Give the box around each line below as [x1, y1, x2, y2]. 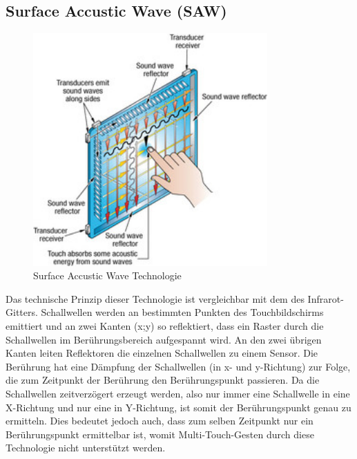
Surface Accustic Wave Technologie [33, 268, 182, 283]
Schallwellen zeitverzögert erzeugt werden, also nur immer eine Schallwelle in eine [6, 386, 350, 401]
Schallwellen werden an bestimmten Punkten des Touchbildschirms [41, 305, 324, 319]
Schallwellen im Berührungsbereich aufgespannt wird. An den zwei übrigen [6, 332, 322, 346]
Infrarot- [307, 291, 344, 306]
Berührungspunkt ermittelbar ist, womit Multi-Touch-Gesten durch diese [6, 427, 314, 441]
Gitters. [6, 305, 38, 319]
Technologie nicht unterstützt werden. [6, 440, 166, 455]
